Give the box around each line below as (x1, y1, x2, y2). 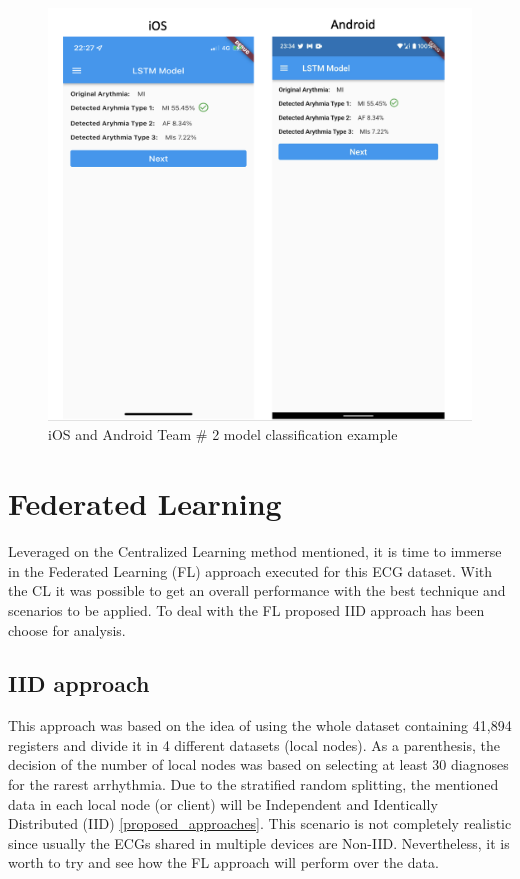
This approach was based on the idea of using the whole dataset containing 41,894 (8, 715, 512, 736)
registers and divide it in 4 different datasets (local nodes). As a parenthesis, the (8, 734, 500, 755)
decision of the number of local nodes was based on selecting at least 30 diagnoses (8, 754, 509, 775)
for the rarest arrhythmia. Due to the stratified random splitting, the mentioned (8, 774, 499, 795)
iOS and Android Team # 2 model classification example (48, 424, 398, 445)
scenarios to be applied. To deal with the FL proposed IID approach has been (8, 599, 485, 620)
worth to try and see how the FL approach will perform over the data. (8, 852, 439, 873)
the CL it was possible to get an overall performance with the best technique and (8, 580, 506, 601)
